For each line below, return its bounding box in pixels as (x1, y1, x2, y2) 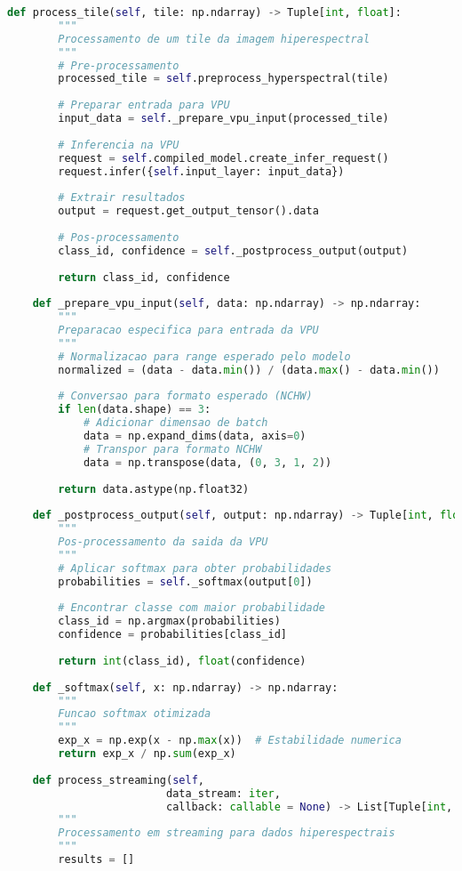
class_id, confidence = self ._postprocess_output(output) (58, 244, 409, 257)
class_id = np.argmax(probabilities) (58, 615, 281, 628)
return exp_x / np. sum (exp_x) (58, 747, 236, 760)
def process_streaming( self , (32, 773, 204, 786)
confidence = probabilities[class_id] (58, 628, 288, 641)
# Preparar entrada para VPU (58, 99, 230, 112)
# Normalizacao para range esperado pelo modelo (58, 350, 351, 363)
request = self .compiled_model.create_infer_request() (58, 151, 389, 165)
